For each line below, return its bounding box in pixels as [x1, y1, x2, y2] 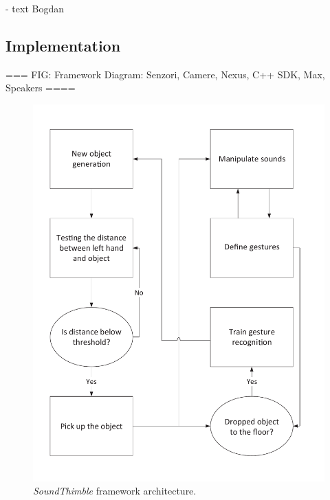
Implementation [5, 34, 121, 56]
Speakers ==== [5, 80, 76, 95]
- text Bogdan [5, 1, 64, 15]
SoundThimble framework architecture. [33, 484, 197, 498]
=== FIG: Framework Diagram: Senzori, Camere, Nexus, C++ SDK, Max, [5, 67, 325, 81]
